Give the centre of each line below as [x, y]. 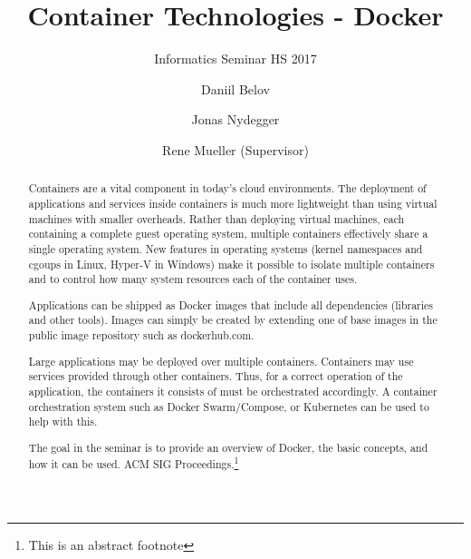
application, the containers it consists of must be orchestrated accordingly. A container [233, 391]
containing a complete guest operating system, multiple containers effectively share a [228, 234]
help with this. [63, 422]
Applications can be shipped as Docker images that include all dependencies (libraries [231, 304]
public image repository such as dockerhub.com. [141, 335]
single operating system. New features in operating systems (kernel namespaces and [226, 248]
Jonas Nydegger [235, 119]
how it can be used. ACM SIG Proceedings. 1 [134, 463]
